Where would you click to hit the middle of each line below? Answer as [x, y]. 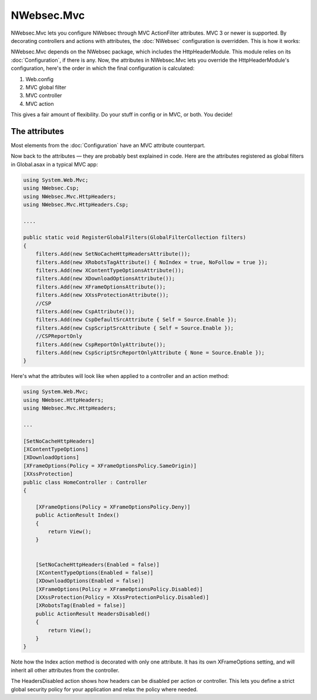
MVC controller [44, 96]
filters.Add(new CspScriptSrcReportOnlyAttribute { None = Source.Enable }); [150, 352]
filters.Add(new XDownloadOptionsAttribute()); [105, 279]
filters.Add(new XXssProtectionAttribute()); [102, 295]
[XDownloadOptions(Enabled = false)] [90, 581]
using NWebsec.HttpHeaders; [63, 400]
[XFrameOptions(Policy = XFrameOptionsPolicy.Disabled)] [119, 589]
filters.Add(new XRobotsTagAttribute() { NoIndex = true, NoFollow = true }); [152, 262]
